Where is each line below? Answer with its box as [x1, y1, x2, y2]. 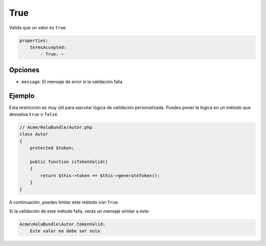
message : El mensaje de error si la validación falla [21, 79, 123, 85]
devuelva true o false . [9, 111, 59, 118]
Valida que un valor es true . [9, 25, 67, 31]
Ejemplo [9, 92, 34, 100]
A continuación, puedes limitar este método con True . [9, 199, 119, 205]
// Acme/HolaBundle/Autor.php [19, 124, 93, 130]
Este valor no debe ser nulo [30, 228, 100, 234]
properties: [19, 37, 49, 43]
